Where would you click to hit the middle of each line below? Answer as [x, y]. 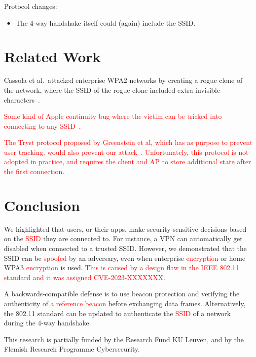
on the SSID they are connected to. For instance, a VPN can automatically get [123, 238]
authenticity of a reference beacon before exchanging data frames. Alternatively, [125, 303]
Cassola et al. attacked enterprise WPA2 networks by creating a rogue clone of [123, 80]
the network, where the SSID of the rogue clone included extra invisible [112, 89]
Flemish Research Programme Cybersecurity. [72, 349]
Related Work [53, 56]
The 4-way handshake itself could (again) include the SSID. [106, 22]
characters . [22, 99]
